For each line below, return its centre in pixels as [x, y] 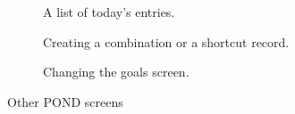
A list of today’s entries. [109, 12]
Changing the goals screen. [116, 72]
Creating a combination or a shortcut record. [166, 41]
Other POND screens [65, 101]
